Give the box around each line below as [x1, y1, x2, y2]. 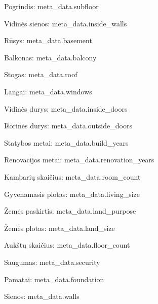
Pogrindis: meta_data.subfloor [4, 1, 99, 11]
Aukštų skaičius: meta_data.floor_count [4, 240, 130, 250]
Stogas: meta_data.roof [4, 69, 77, 80]
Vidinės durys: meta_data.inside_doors [4, 103, 128, 114]
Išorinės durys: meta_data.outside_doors [4, 120, 132, 131]
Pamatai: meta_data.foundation [4, 274, 104, 284]
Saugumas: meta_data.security [4, 256, 100, 267]
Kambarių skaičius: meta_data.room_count [4, 171, 141, 182]
